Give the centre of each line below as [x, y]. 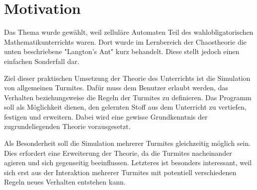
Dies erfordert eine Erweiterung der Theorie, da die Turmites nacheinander [118, 153]
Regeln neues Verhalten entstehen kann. [65, 182]
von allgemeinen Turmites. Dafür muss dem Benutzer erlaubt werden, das [116, 88]
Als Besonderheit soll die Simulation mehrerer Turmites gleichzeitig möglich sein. [128, 143]
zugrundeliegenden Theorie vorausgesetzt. [67, 126]
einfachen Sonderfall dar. [42, 61]
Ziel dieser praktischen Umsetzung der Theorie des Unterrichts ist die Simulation [127, 78]
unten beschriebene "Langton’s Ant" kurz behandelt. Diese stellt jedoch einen [122, 51]
